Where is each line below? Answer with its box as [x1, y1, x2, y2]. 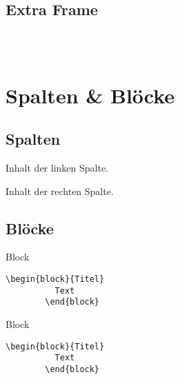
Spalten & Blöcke [6, 81, 175, 109]
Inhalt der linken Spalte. [6, 161, 109, 175]
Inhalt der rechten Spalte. [6, 183, 114, 198]
